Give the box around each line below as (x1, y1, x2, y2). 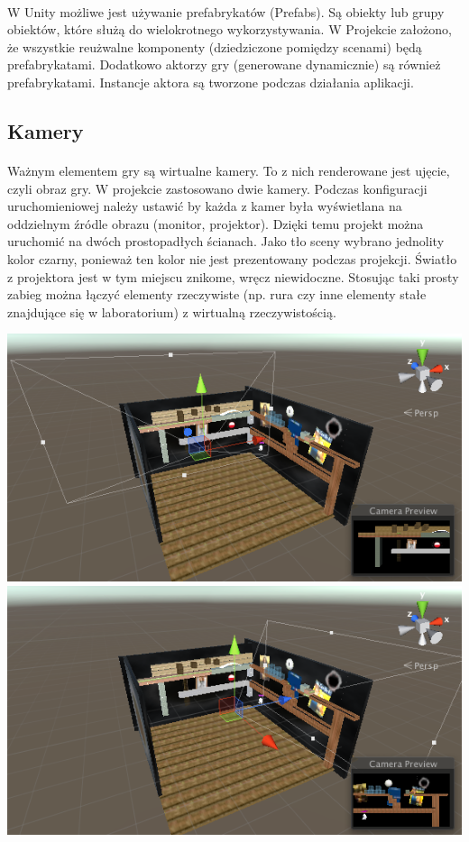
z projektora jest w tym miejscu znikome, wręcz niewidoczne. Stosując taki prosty (7, 267, 459, 286)
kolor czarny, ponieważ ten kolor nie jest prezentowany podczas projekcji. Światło (7, 249, 457, 268)
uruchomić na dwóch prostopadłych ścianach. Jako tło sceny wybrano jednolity (7, 232, 445, 251)
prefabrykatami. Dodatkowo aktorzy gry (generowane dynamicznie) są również (7, 55, 441, 74)
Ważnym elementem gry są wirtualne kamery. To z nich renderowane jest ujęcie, (7, 160, 450, 179)
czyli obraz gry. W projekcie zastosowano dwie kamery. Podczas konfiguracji (7, 178, 428, 197)
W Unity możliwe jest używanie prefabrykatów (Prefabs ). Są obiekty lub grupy (7, 2, 445, 21)
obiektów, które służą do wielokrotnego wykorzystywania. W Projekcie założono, (7, 20, 452, 39)
